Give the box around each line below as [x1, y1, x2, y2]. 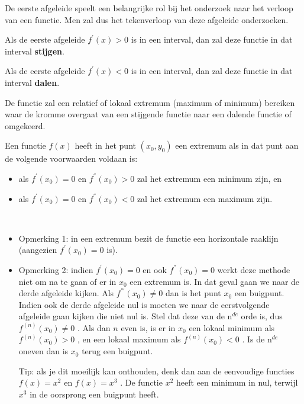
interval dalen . [5, 76, 60, 88]
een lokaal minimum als [189, 321, 275, 334]
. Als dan [77, 321, 111, 334]
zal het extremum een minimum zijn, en [137, 172, 282, 184]
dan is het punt [165, 287, 221, 299]
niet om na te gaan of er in [18, 275, 117, 287]
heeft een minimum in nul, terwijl [176, 376, 298, 389]
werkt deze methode [217, 263, 290, 275]
